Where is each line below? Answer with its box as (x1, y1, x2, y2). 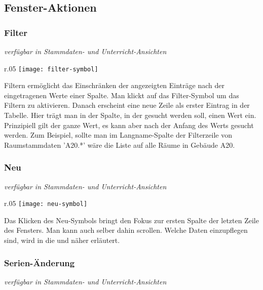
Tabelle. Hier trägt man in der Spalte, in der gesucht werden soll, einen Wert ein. (4, 110, 256, 120)
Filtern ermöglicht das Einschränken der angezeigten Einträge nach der (4, 80, 224, 91)
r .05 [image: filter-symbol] (4, 63, 98, 73)
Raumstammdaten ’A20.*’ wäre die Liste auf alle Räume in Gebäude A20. (4, 139, 235, 150)
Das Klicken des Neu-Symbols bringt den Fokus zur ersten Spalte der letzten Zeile (4, 215, 259, 225)
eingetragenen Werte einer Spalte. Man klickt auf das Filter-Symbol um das (4, 90, 239, 100)
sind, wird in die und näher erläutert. (4, 235, 120, 245)
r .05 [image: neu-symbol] (4, 198, 88, 209)
